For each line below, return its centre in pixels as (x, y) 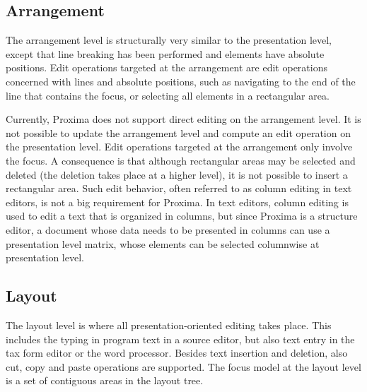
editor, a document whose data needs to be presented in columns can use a (168, 229)
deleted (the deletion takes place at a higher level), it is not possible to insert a (177, 174)
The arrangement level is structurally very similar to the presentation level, (169, 40)
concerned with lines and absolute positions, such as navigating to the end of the (181, 81)
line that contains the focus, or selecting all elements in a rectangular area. (168, 95)
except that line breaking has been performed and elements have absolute (165, 53)
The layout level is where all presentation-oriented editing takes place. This (169, 325)
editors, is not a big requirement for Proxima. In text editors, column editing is (177, 202)
